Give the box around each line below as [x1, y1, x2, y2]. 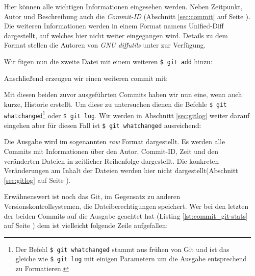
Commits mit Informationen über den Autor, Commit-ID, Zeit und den [4, 146, 219, 156]
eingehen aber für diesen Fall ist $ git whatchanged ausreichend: [4, 120, 201, 130]
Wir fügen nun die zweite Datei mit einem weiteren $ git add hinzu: [4, 56, 212, 66]
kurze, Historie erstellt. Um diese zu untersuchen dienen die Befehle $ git [4, 99, 227, 109]
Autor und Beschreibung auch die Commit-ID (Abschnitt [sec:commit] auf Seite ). [4, 11, 251, 21]
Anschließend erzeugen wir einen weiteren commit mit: [4, 73, 168, 83]
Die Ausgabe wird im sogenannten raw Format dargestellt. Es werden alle [4, 136, 225, 147]
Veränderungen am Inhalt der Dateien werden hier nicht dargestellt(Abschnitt [4, 165, 238, 176]
